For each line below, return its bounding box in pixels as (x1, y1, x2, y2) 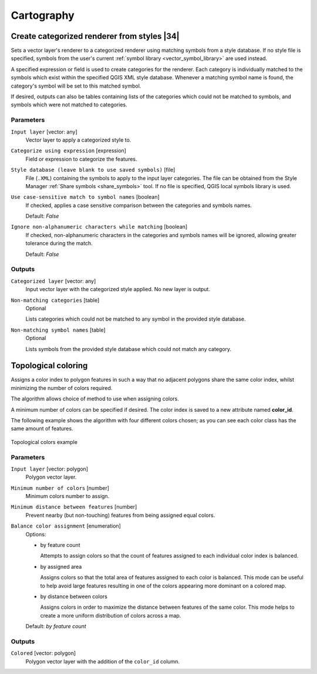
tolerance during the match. (25, 240, 93, 247)
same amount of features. (11, 425, 73, 432)
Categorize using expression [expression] (11, 147, 126, 154)
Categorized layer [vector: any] (11, 277, 96, 285)
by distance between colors (40, 593, 108, 600)
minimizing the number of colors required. (11, 384, 113, 391)
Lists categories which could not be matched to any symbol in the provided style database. (25, 315, 246, 323)
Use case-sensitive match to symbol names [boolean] (11, 193, 160, 201)
